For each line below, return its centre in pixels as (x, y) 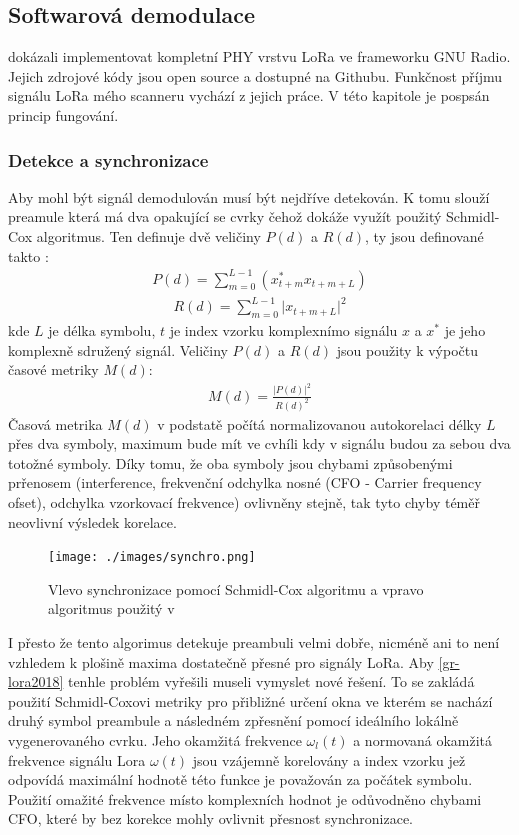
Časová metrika (55, 423)
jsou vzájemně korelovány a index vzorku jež (329, 759)
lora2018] (36, 681)
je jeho (465, 330)
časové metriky (53, 369)
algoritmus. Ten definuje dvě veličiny (148, 235)
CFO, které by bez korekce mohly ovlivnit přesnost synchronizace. (211, 818)
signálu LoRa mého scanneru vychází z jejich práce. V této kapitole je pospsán (249, 95)
